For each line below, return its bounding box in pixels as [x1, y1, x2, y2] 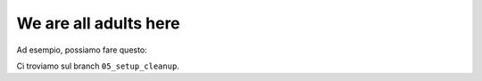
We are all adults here [16, 13, 180, 33]
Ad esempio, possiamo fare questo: [16, 45, 147, 55]
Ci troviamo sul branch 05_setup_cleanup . [16, 61, 180, 71]
